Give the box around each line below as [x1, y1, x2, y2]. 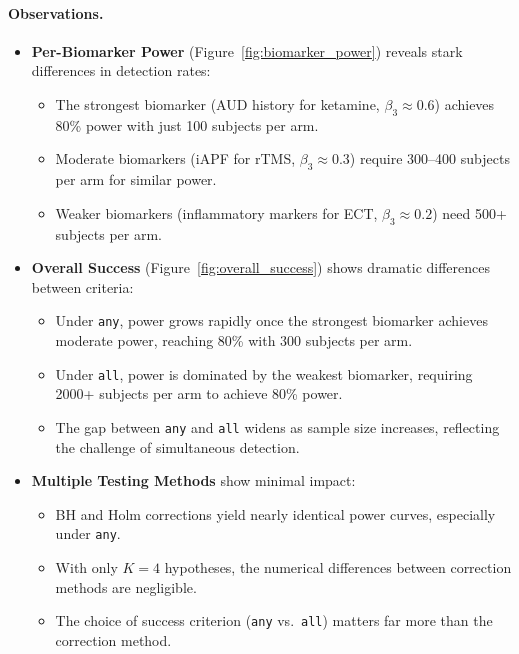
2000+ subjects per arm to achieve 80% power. [55, 383, 343, 404]
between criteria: [31, 276, 134, 297]
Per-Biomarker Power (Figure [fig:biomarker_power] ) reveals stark [31, 40, 463, 61]
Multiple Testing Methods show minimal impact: [31, 470, 356, 491]
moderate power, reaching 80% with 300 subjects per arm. [55, 330, 413, 350]
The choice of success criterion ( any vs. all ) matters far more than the [55, 610, 493, 631]
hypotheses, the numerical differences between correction [164, 556, 512, 577]
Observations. [8, 2, 104, 23]
